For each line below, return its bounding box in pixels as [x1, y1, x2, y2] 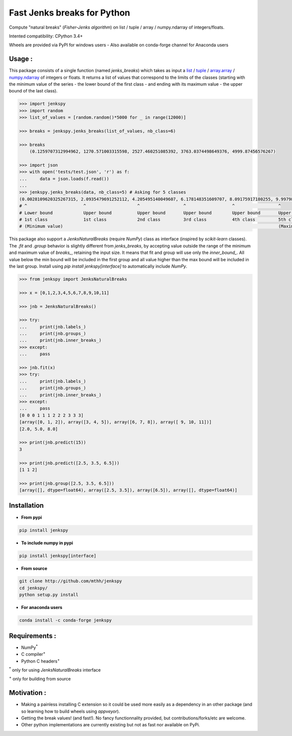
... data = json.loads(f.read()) [19, 176, 109, 181]
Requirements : [9, 631, 56, 640]
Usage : [9, 55, 33, 63]
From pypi [21, 514, 42, 520]
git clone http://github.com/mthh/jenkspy [19, 578, 122, 584]
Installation [9, 502, 44, 510]
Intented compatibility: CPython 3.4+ [9, 33, 83, 39]
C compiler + [21, 650, 46, 657]
